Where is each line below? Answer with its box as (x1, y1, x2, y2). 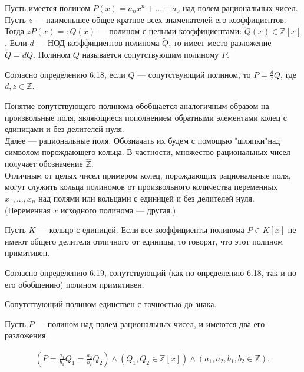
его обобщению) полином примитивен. (5, 278, 144, 290)
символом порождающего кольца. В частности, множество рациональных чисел (5, 146, 290, 158)
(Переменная (5, 203, 51, 216)
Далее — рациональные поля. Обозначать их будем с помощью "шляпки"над (5, 134, 280, 146)
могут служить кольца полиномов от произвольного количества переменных (5, 180, 277, 193)
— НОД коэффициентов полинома (37, 37, 160, 49)
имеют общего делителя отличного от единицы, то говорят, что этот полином (5, 235, 283, 247)
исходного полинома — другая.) (61, 203, 176, 216)
